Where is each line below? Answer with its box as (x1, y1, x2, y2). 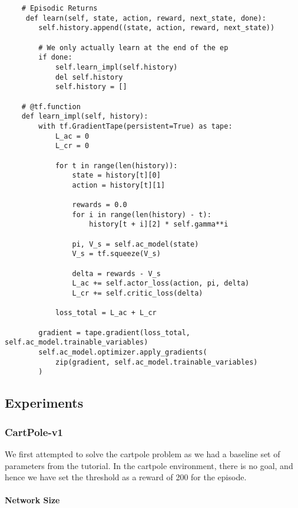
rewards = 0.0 (72, 201, 127, 209)
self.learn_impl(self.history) (55, 63, 178, 71)
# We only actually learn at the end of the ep (38, 43, 229, 52)
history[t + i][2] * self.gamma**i (89, 220, 229, 229)
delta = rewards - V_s (72, 269, 161, 278)
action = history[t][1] (72, 181, 165, 189)
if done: (38, 53, 72, 62)
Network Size (5, 494, 60, 506)
